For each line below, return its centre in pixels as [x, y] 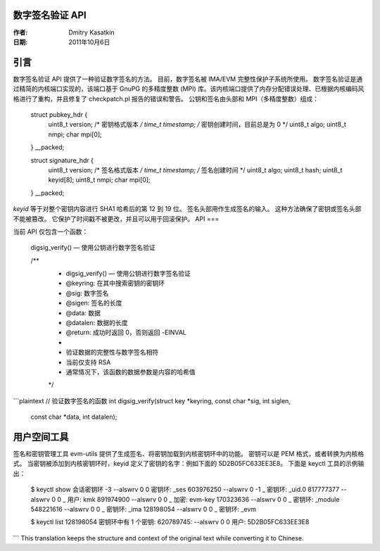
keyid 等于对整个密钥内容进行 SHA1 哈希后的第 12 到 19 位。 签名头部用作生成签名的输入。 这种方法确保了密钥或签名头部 [187, 209]
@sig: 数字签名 [87, 293]
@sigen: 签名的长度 [94, 303]
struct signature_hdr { [62, 160]
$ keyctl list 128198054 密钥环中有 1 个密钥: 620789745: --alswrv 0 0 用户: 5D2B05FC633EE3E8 [170, 522]
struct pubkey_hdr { [59, 114]
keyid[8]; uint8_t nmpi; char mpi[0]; [99, 180]
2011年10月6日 [89, 42]
